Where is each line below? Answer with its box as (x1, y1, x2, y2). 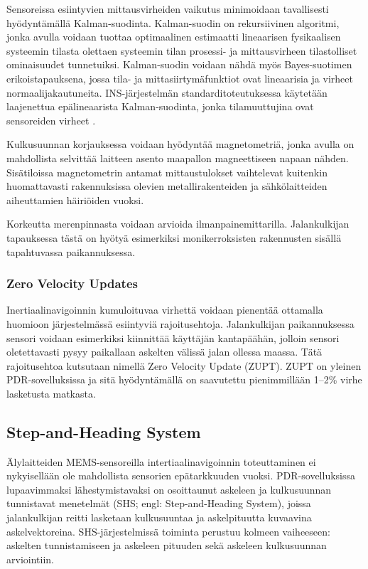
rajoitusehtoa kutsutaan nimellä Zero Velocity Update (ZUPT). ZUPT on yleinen (6, 358, 362, 373)
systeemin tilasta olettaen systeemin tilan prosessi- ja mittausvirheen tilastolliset (6, 43, 357, 58)
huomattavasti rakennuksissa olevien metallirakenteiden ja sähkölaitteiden (6, 179, 328, 193)
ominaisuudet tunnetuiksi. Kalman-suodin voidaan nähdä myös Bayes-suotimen (6, 57, 352, 72)
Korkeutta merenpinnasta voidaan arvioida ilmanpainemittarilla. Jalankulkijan (6, 216, 350, 231)
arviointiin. (6, 551, 54, 566)
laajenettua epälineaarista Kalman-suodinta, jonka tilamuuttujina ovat (6, 99, 314, 114)
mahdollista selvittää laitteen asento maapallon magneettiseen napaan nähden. (6, 150, 349, 165)
